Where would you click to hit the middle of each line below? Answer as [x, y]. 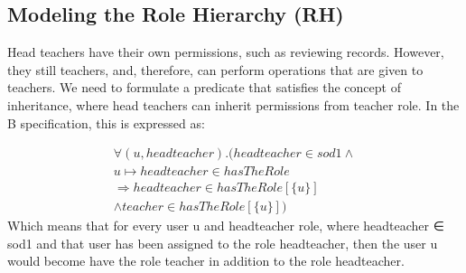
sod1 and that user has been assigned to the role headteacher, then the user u [223, 243]
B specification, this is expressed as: [106, 122]
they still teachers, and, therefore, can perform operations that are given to [215, 69]
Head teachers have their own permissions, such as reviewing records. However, [226, 52]
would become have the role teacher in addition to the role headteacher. [206, 261]
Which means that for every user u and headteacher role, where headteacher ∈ [226, 226]
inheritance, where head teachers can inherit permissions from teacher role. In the [233, 104]
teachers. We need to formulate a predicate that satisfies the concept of [204, 87]
